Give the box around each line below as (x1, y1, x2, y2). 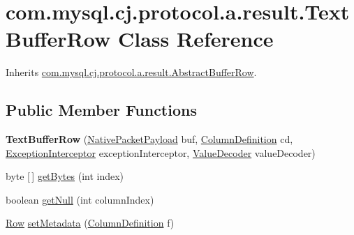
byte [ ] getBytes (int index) (6, 169, 124, 183)
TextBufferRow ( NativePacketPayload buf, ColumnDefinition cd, (6, 132, 293, 146)
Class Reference (117, 24, 274, 53)
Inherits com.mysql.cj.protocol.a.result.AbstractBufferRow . (6, 65, 257, 79)
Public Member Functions (6, 99, 197, 121)
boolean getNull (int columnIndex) (6, 192, 154, 206)
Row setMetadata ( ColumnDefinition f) (6, 215, 175, 230)
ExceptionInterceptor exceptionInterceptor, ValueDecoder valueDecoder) (6, 145, 316, 160)
